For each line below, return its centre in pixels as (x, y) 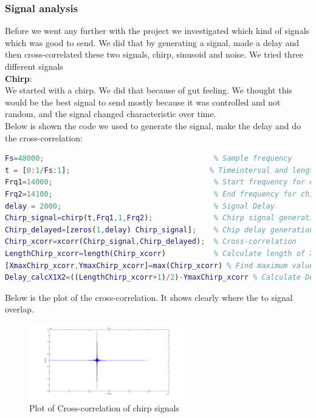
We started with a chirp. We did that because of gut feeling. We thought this (149, 90)
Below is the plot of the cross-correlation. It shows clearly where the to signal (149, 297)
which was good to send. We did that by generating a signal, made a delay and (152, 42)
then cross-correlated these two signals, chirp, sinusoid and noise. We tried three (154, 54)
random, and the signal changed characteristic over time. (111, 114)
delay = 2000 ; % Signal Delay (140, 206)
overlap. (19, 309)
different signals (34, 66)
